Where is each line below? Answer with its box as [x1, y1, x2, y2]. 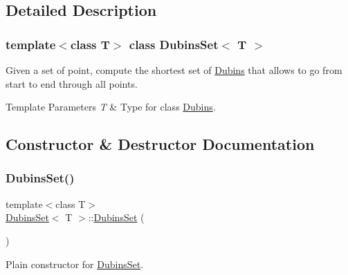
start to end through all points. [6, 76, 138, 91]
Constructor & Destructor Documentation [6, 133, 315, 155]
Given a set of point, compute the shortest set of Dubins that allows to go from [6, 63, 342, 77]
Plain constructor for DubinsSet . [6, 256, 144, 271]
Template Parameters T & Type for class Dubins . [6, 99, 216, 114]
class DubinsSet [129, 35, 219, 53]
